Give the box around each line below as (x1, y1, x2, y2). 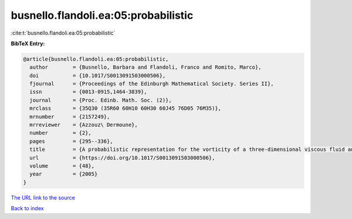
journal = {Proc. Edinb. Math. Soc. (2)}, (29, 97, 172, 103)
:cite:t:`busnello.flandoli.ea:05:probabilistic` (11, 29, 116, 36)
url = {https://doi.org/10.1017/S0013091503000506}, (29, 154, 215, 161)
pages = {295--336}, (29, 138, 114, 144)
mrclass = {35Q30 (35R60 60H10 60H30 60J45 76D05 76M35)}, (29, 105, 222, 112)
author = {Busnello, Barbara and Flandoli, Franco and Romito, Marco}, (29, 64, 262, 70)
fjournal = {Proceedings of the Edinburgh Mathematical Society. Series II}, (29, 80, 274, 87)
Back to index (11, 205, 44, 212)
